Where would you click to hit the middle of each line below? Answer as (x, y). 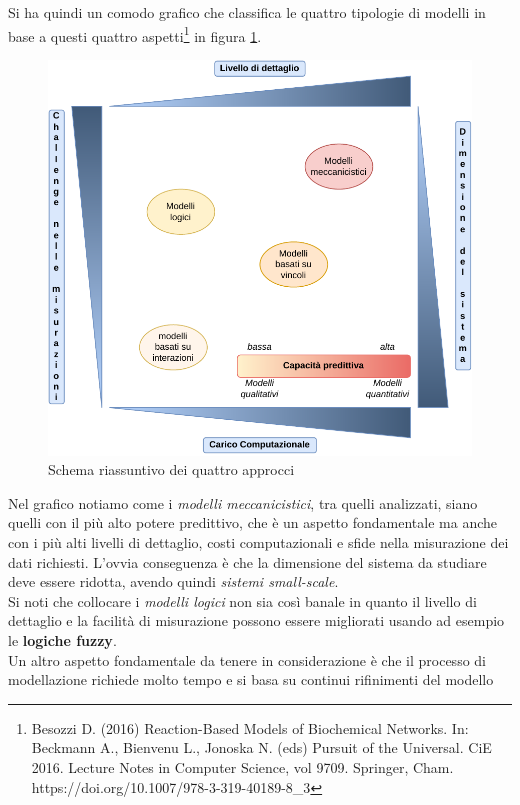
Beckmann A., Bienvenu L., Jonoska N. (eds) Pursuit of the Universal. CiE (261, 747)
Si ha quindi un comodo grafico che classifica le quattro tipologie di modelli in (247, 12)
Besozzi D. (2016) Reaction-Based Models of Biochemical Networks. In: (250, 727)
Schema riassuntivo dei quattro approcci (171, 469)
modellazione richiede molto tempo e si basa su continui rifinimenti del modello (251, 679)
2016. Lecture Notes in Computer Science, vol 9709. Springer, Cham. (242, 766)
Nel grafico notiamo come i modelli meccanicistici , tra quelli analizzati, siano (243, 502)
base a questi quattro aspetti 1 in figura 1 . (135, 34)
